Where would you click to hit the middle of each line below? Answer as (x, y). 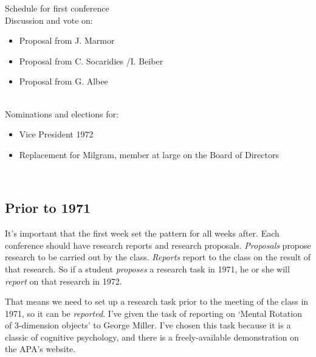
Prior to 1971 (48, 208)
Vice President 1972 (56, 134)
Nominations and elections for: (62, 113)
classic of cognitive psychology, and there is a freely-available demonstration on (152, 337)
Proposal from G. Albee (64, 81)
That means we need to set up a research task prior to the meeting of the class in (157, 301)
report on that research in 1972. (64, 281)
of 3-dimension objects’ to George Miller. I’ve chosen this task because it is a (148, 325)
